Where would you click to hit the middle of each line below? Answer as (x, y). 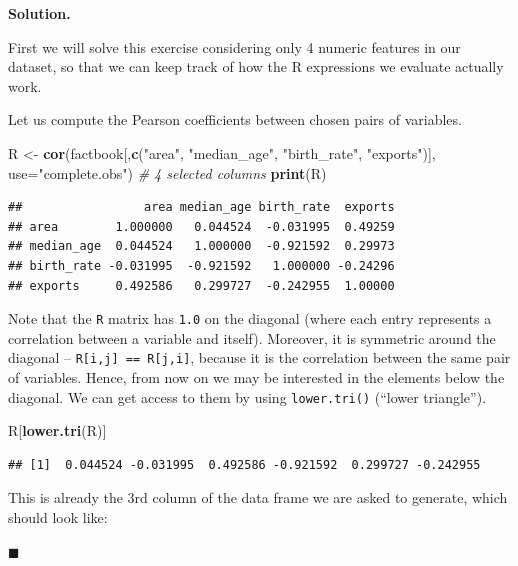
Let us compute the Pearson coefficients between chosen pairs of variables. (235, 119)
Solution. (39, 13)
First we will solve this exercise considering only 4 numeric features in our (234, 46)
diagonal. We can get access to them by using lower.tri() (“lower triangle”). (247, 396)
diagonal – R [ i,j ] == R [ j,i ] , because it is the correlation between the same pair (259, 357)
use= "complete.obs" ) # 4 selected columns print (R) (167, 172)
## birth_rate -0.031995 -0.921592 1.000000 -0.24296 (201, 265)
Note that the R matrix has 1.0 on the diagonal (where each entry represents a (250, 318)
